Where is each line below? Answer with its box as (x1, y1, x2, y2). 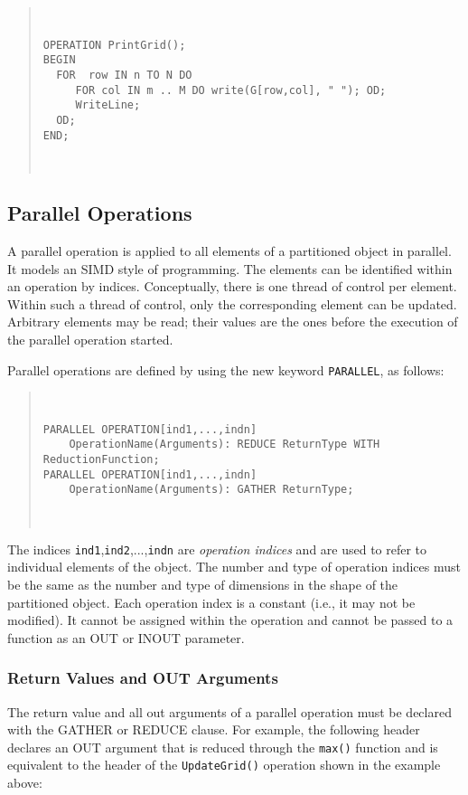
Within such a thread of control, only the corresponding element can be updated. (7, 294, 457, 313)
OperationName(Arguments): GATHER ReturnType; (69, 483, 354, 497)
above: (7, 773, 42, 792)
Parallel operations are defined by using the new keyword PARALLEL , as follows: (7, 360, 445, 379)
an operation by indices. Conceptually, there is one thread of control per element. (7, 277, 457, 296)
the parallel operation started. (7, 329, 173, 348)
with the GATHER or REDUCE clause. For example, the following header (7, 720, 420, 739)
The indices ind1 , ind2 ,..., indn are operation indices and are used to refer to (7, 539, 427, 558)
